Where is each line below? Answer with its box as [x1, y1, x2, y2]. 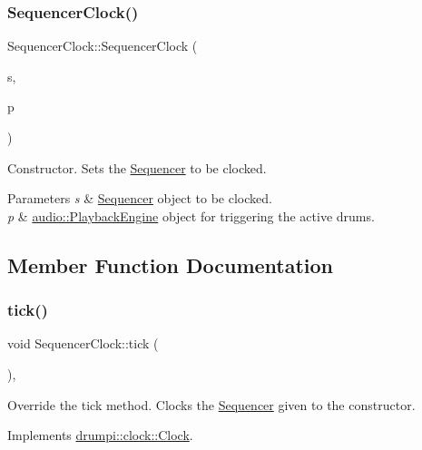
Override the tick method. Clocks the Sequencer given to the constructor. [7, 395, 416, 414]
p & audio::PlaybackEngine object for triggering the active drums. [7, 206, 375, 225]
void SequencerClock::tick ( [7, 334, 159, 353]
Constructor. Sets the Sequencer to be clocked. [7, 158, 267, 177]
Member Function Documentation [7, 250, 334, 279]
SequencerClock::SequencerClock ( [7, 36, 198, 55]
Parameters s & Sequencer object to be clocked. [7, 189, 272, 208]
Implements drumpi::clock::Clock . [7, 426, 193, 445]
